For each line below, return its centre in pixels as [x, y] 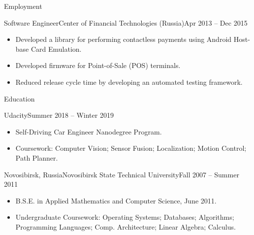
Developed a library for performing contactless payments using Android [124, 39]
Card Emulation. [56, 49]
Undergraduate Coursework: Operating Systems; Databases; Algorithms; [125, 217]
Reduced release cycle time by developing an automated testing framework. [129, 82]
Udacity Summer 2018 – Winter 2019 [59, 115]
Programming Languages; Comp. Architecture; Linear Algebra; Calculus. [126, 226]
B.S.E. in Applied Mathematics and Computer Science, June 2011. [116, 200]
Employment [23, 6]
